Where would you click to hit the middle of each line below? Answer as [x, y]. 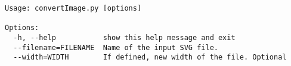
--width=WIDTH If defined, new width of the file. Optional [150, 57]
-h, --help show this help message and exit [124, 37]
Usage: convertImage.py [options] [73, 8]
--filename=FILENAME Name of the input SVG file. [116, 47]
